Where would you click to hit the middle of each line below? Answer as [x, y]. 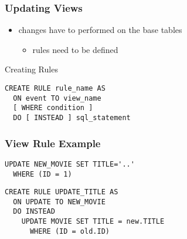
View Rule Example [53, 143]
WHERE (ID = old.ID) [69, 231]
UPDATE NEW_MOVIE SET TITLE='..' [70, 164]
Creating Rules [31, 69]
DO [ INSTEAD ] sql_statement [72, 117]
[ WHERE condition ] [53, 108]
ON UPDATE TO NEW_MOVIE [59, 202]
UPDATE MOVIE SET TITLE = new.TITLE [93, 222]
